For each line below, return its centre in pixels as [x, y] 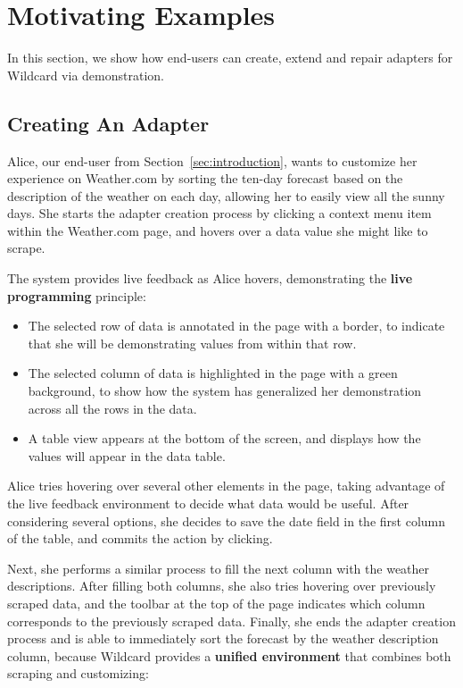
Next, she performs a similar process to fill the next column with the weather [219, 568]
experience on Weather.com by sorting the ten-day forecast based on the [205, 178]
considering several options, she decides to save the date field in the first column [227, 520]
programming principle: [77, 295]
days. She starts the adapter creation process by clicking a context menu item [219, 213]
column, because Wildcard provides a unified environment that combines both [229, 655]
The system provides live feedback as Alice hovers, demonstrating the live [210, 278]
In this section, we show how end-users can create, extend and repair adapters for [230, 58]
